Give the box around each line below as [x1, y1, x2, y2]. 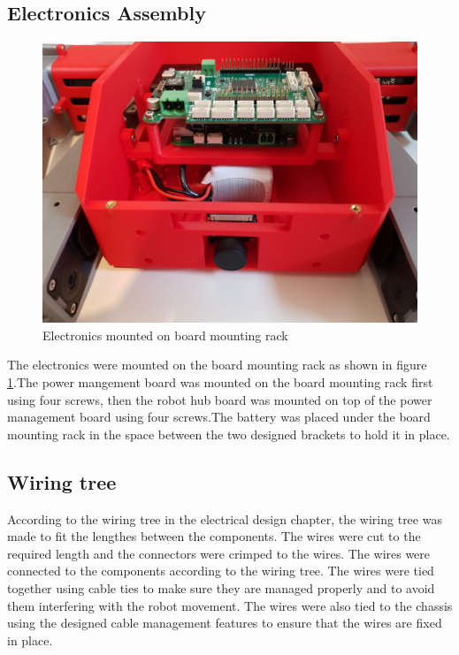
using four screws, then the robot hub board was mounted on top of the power [7, 390, 432, 408]
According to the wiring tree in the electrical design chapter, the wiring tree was [7, 509, 442, 528]
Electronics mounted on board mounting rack [42, 325, 288, 344]
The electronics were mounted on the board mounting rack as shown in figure [7, 355, 427, 374]
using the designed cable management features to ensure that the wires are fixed [7, 613, 442, 632]
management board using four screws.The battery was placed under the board [7, 407, 431, 426]
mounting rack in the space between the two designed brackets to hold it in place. [7, 424, 450, 443]
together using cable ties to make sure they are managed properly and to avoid [7, 578, 435, 597]
